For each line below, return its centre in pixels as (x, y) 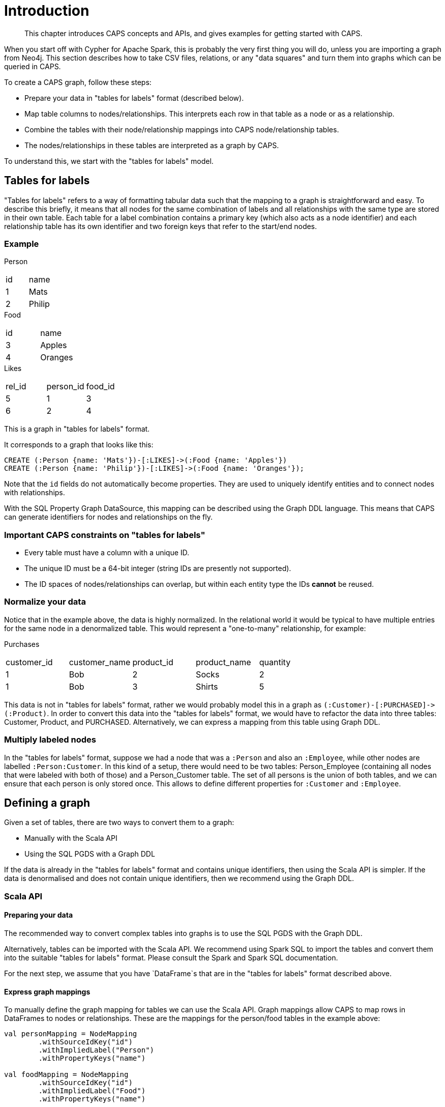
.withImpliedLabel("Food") (92, 1091)
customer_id (29, 662)
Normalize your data (45, 602)
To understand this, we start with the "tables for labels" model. (109, 161)
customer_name (100, 662)
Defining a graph (47, 803)
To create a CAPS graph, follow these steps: (78, 82)
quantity (275, 662)
